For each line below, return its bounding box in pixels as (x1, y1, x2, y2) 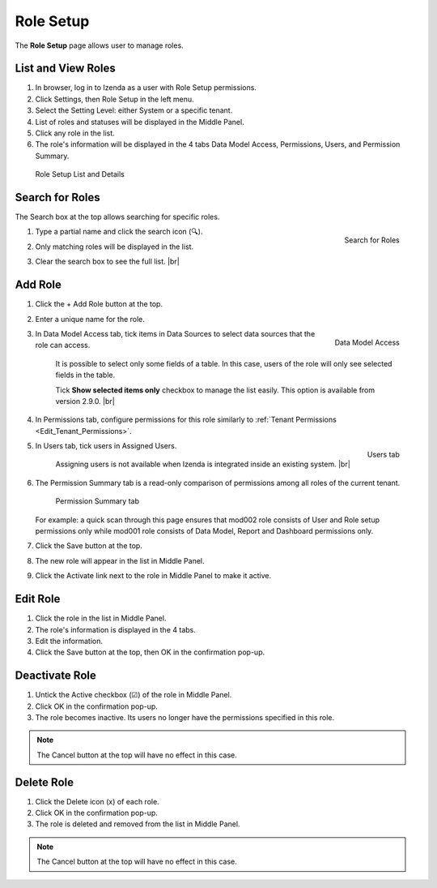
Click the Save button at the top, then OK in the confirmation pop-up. (35, 647, 265, 657)
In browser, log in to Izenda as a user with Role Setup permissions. (35, 83, 257, 92)
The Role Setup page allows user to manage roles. (15, 41, 184, 50)
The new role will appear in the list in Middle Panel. (35, 556, 206, 565)
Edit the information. (35, 636, 103, 646)
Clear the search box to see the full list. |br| (35, 256, 180, 267)
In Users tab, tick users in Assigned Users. (35, 441, 177, 451)
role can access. (35, 341, 91, 350)
